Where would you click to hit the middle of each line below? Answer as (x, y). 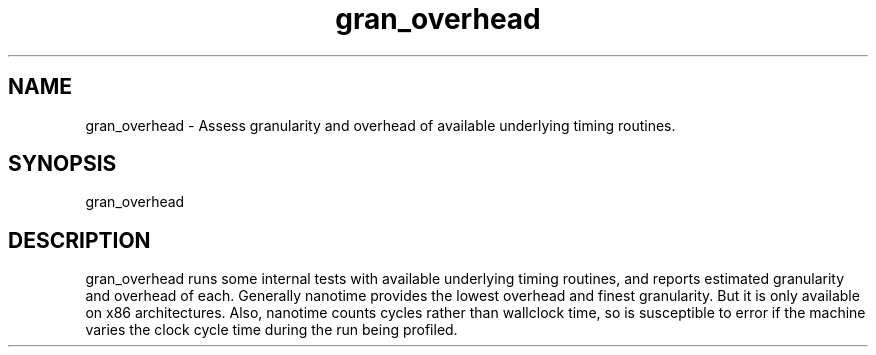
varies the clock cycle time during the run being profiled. (271, 330)
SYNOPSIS (62, 164)
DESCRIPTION (79, 240)
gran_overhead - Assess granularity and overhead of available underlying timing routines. (380, 125)
